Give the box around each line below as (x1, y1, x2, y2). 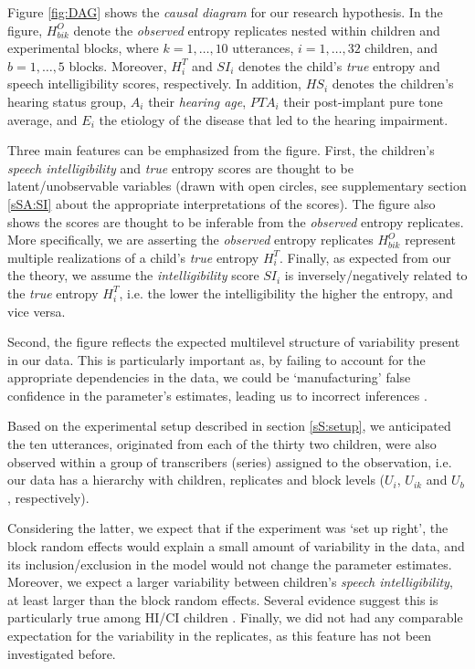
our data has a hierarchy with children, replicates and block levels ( (7, 470, 385, 489)
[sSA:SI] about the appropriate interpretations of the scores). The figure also (7, 193, 436, 213)
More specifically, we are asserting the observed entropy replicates (7, 230, 374, 249)
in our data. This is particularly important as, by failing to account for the (7, 350, 426, 369)
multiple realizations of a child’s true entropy (7, 247, 259, 267)
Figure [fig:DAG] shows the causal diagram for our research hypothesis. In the (7, 3, 443, 21)
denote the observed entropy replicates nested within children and (73, 20, 440, 39)
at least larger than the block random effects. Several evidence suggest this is (7, 590, 438, 609)
